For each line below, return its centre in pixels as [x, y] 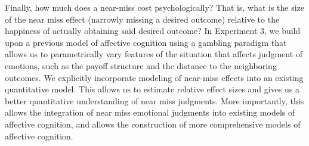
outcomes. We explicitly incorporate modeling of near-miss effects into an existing [154, 77]
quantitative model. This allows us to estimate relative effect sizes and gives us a [152, 89]
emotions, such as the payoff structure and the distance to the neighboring [141, 65]
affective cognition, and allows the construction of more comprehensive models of [153, 124]
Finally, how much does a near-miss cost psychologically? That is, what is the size [155, 7]
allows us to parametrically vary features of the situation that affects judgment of [154, 54]
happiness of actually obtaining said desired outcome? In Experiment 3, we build [153, 31]
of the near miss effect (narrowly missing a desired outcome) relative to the [142, 19]
